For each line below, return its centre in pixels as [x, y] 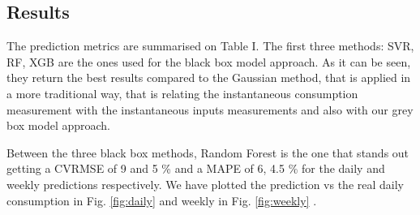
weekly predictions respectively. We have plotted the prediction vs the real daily [205, 184]
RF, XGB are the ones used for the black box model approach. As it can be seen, [209, 61]
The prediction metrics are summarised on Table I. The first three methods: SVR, [210, 46]
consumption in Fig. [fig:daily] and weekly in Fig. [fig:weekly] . [162, 200]
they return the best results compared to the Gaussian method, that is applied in [209, 77]
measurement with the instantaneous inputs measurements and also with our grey [210, 109]
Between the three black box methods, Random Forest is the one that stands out [208, 152]
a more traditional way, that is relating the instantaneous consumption [182, 93]
